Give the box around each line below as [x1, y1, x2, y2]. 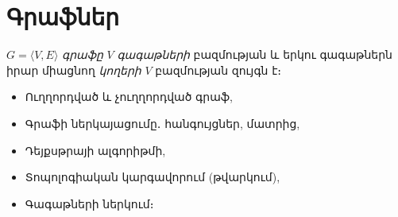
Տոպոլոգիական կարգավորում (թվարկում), [25, 169, 280, 185]
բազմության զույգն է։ [155, 61, 282, 78]
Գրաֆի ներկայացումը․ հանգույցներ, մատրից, [25, 114, 300, 131]
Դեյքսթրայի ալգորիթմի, [25, 141, 166, 158]
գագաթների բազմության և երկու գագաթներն [117, 46, 392, 63]
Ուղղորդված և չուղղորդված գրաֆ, [25, 88, 234, 105]
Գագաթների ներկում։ [25, 195, 154, 211]
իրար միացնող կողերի [6, 61, 141, 78]
